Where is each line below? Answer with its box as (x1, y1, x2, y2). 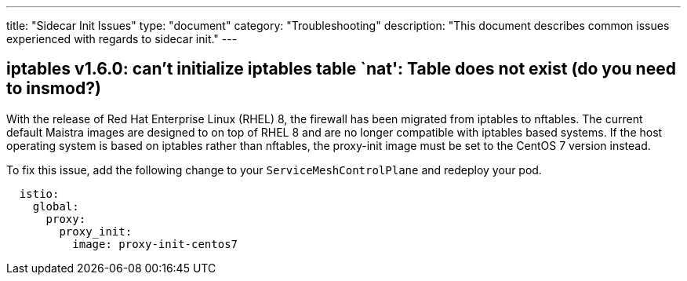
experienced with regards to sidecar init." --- (6, 32, 238, 46)
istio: (19, 187, 60, 200)
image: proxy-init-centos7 (72, 237, 238, 250)
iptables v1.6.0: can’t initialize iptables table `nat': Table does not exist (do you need (6, 59, 676, 79)
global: (32, 199, 79, 213)
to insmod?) (6, 78, 101, 99)
